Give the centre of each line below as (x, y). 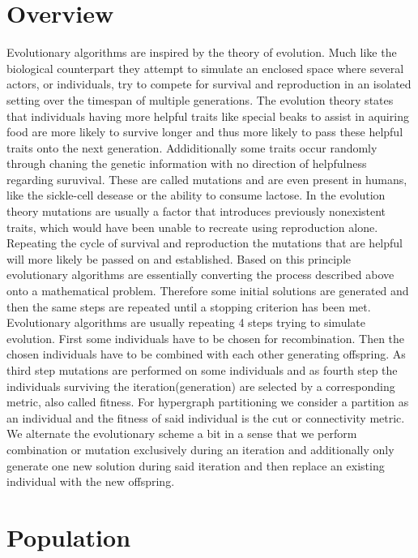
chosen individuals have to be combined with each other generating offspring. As (206, 354)
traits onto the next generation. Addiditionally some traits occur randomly (192, 147)
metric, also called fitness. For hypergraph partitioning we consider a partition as (208, 402)
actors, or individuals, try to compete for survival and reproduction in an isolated (209, 84)
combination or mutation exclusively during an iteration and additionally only (200, 449)
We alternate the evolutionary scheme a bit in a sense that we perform (182, 434)
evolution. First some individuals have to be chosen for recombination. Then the (206, 338)
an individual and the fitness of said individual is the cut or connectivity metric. (206, 417)
